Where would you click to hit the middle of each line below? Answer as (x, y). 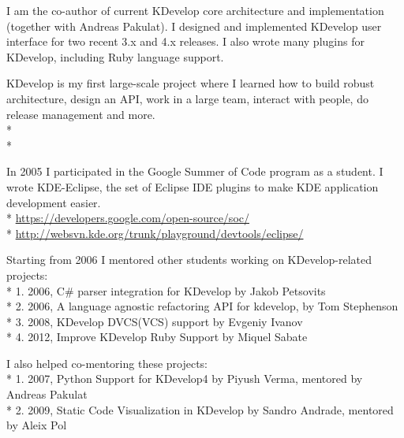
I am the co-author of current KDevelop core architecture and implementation (195, 10)
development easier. (54, 202)
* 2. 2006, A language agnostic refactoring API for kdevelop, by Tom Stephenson (202, 306)
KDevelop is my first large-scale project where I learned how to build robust (191, 83)
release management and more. (81, 114)
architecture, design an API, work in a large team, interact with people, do (187, 98)
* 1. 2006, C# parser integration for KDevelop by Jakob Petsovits (166, 290)
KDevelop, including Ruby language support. (115, 56)
